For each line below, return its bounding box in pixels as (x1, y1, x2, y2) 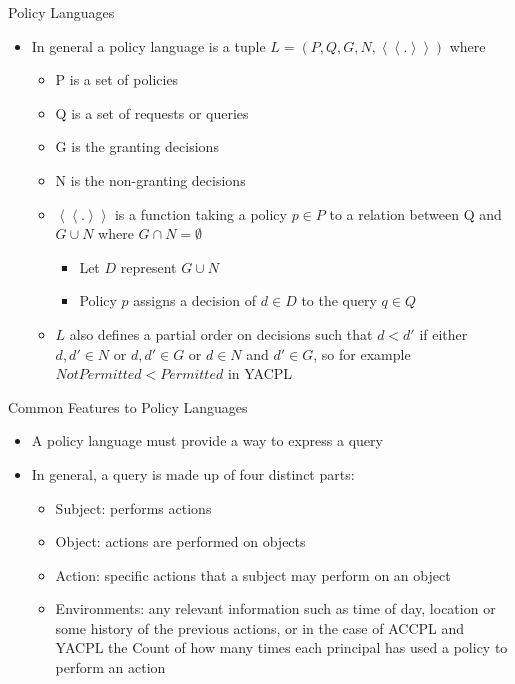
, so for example (313, 343, 411, 364)
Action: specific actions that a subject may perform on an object (55, 564, 451, 585)
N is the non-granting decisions (55, 169, 246, 190)
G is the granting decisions (55, 136, 219, 157)
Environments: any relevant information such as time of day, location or (55, 598, 496, 619)
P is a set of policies (55, 69, 179, 90)
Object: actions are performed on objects (55, 531, 306, 552)
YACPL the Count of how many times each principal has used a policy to (55, 637, 508, 658)
